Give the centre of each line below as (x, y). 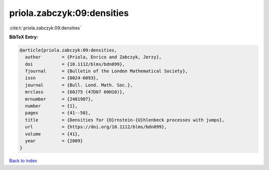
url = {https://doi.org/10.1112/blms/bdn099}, (96, 127)
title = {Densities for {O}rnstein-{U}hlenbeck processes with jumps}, (125, 120)
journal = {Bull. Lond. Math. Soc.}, (79, 85)
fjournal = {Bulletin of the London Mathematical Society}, (107, 71)
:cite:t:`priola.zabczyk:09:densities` (45, 28)
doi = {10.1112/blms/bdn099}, (75, 64)
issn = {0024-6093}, (62, 78)
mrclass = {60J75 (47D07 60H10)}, (75, 92)
